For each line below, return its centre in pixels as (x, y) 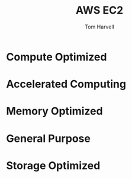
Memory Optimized (54, 111)
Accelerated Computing (66, 84)
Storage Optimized (53, 165)
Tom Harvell (99, 27)
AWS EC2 (99, 10)
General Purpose (48, 139)
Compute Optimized (57, 57)
